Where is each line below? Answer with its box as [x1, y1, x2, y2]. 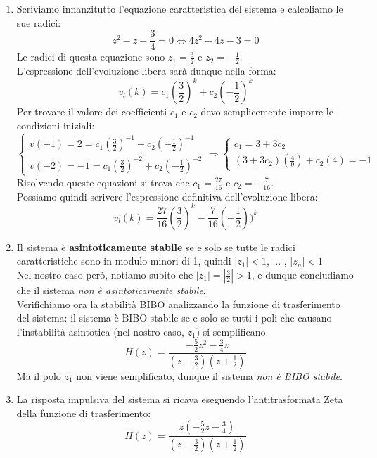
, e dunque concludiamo [251, 267, 354, 282]
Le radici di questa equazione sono [16, 49, 165, 64]
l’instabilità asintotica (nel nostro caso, [16, 324, 184, 338]
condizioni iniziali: [16, 117, 95, 132]
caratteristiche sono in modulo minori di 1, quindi [16, 253, 231, 268]
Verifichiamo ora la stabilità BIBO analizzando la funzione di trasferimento [16, 296, 340, 311]
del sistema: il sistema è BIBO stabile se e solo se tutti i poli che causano [16, 310, 332, 325]
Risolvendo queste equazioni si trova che [16, 174, 190, 189]
